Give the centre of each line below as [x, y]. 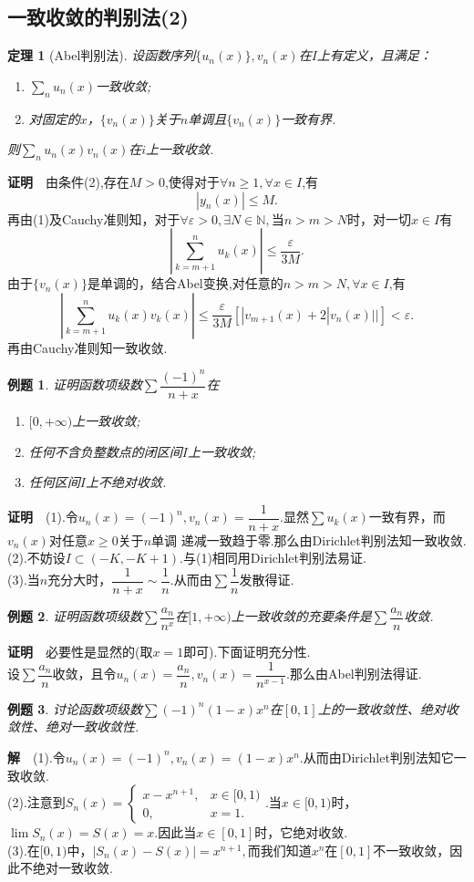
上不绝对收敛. [126, 482]
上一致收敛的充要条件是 [301, 616]
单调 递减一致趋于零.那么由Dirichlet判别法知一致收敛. [309, 540]
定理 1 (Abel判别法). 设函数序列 [102, 55]
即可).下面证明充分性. [247, 652]
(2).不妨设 [36, 558]
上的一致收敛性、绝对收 [388, 708]
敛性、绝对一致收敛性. [73, 726]
